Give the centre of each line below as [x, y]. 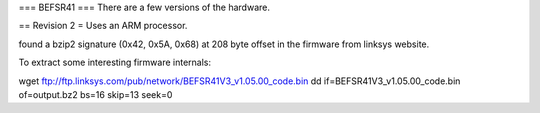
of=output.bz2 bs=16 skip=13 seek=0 [95, 94]
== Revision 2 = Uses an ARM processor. [103, 26]
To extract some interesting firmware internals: [115, 62]
